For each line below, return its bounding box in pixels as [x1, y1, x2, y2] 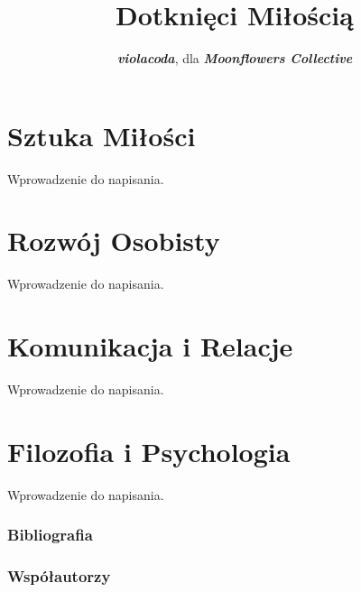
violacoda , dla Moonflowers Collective [116, 49, 353, 68]
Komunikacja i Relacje [7, 328, 293, 365]
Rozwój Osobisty [7, 222, 220, 259]
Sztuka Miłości [7, 116, 196, 153]
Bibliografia [7, 523, 93, 546]
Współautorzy [7, 565, 111, 587]
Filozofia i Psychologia [7, 432, 291, 469]
